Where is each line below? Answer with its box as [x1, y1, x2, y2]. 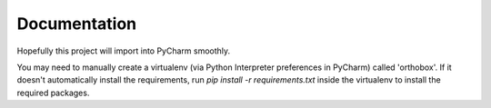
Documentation [16, 14, 137, 34]
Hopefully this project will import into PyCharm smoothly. [16, 45, 231, 56]
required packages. [16, 87, 90, 98]
